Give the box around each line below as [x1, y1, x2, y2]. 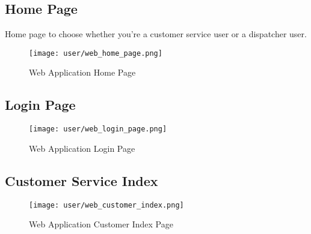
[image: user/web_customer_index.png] [29, 200, 184, 209]
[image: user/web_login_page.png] [29, 125, 167, 134]
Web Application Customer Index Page [29, 218, 173, 230]
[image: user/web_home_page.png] [29, 49, 162, 58]
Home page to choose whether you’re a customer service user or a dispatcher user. [5, 28, 307, 40]
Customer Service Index [5, 171, 158, 190]
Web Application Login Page [29, 142, 135, 154]
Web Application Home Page [29, 66, 136, 79]
